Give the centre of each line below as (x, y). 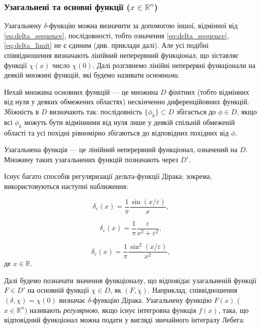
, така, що (234, 310)
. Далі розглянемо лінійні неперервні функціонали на (174, 65)
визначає (72, 300)
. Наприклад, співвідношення (192, 290)
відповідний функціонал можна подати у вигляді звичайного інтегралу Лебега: (124, 320)
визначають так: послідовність (96, 111)
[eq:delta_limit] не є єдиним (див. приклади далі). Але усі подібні (106, 45)
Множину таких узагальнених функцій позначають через (91, 159)
